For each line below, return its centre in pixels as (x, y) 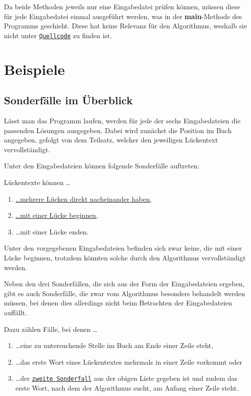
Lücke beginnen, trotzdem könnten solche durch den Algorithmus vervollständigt (125, 257)
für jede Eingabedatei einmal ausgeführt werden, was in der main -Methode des (123, 16)
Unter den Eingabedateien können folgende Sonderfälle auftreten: (102, 166)
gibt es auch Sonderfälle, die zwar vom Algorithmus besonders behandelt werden (125, 293)
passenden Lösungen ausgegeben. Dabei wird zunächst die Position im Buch (118, 130)
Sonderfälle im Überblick (68, 100)
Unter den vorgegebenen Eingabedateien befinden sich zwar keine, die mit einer (123, 248)
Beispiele (34, 69)
